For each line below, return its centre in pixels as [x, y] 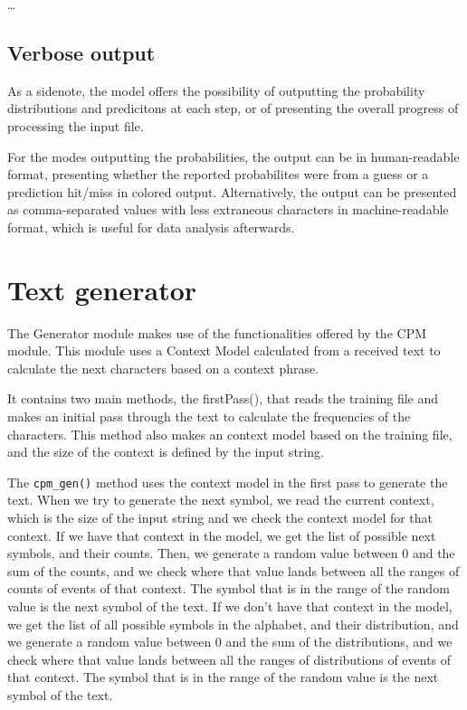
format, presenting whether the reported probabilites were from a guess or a [218, 174]
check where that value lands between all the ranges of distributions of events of [229, 659]
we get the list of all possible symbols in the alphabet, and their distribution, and [233, 624]
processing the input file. [76, 125]
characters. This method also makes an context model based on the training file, [230, 434]
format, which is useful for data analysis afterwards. [151, 227]
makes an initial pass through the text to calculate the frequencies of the [209, 417]
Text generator [102, 289]
